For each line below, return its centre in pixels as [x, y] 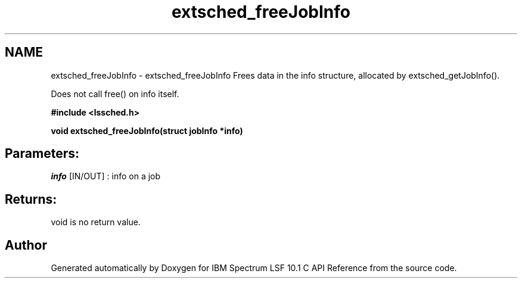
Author [26, 245]
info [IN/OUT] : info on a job [106, 176]
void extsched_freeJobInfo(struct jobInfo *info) [147, 130]
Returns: [31, 199]
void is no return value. [96, 222]
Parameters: [42, 154]
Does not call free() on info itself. [115, 94]
